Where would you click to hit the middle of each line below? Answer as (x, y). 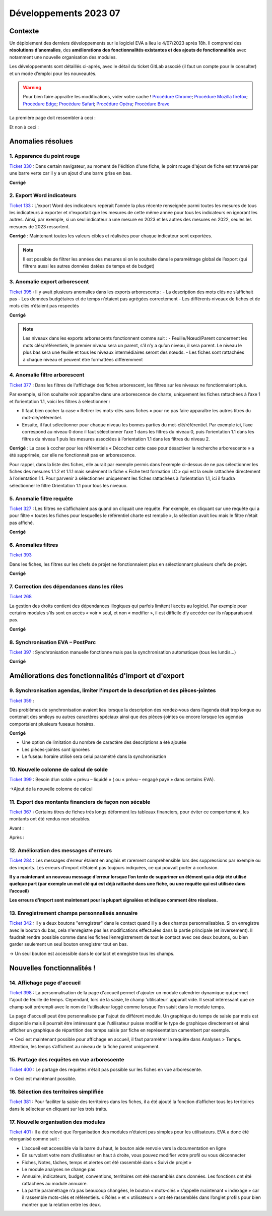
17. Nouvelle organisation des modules (57, 1122)
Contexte (24, 31)
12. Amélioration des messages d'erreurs (61, 850)
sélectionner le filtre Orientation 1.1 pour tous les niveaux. (69, 485)
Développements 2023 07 (65, 13)
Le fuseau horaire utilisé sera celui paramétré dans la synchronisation (94, 756)
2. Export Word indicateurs (43, 196)
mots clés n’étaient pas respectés (44, 306)
